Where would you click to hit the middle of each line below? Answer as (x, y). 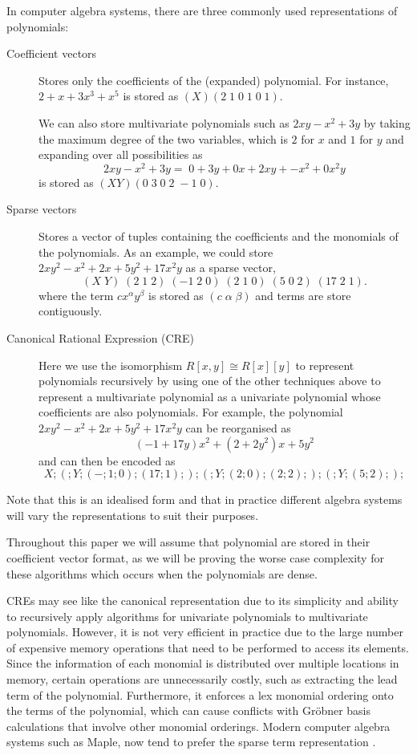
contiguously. (71, 311)
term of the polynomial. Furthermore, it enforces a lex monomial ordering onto (200, 694)
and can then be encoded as (107, 460)
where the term (76, 295)
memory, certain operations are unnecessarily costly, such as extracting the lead (202, 679)
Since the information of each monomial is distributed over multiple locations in (203, 663)
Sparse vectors (42, 209)
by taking (387, 122)
